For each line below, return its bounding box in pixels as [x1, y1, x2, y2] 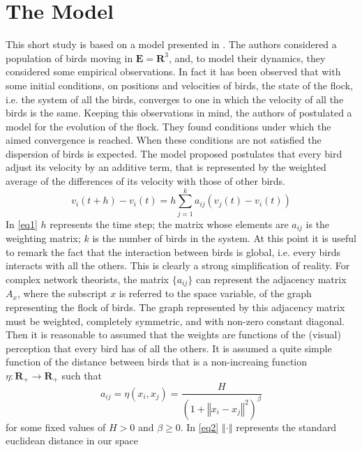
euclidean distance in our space [6, 433, 138, 448]
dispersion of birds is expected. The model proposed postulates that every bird [6, 146, 342, 160]
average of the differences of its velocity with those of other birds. [6, 174, 285, 188]
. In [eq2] [180, 419, 219, 434]
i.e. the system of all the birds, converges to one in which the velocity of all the [6, 91, 344, 106]
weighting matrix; [6, 231, 81, 246]
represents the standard [236, 419, 337, 434]
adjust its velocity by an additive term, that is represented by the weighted [6, 160, 326, 174]
